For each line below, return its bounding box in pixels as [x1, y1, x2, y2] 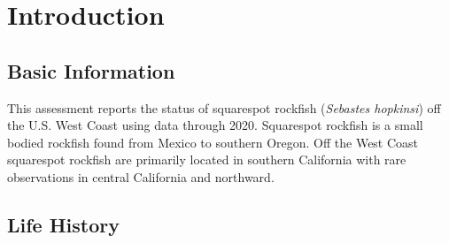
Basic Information [7, 57, 175, 84]
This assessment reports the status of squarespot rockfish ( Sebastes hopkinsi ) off [7, 98, 441, 117]
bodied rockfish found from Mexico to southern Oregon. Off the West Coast [7, 133, 419, 151]
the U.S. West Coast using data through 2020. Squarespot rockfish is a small [7, 116, 423, 134]
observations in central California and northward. [7, 167, 275, 186]
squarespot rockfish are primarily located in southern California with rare [7, 150, 406, 169]
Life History [7, 210, 120, 238]
